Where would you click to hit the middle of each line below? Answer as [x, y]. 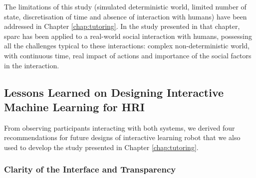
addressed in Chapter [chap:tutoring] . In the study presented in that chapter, [122, 26]
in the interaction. [32, 65]
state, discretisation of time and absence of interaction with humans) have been [126, 16]
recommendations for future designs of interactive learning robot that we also [122, 137]
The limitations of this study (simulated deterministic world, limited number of [125, 6]
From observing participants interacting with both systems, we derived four [120, 127]
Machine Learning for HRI [74, 106]
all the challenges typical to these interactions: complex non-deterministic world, [127, 46]
